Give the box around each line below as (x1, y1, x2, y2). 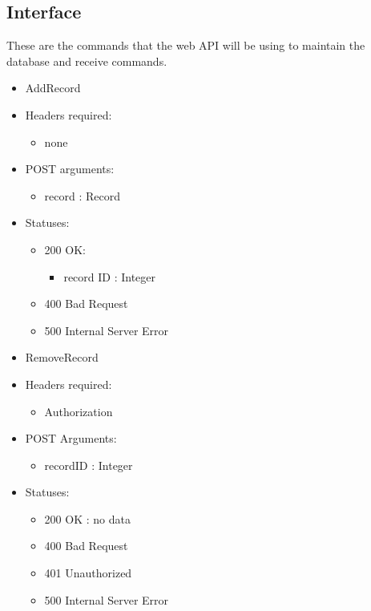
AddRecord (25, 79, 81, 96)
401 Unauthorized (44, 564, 132, 581)
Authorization (44, 403, 113, 419)
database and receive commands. (6, 52, 167, 69)
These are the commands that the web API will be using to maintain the (6, 37, 365, 54)
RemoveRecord (25, 349, 99, 366)
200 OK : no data (44, 510, 131, 527)
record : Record (44, 187, 121, 204)
